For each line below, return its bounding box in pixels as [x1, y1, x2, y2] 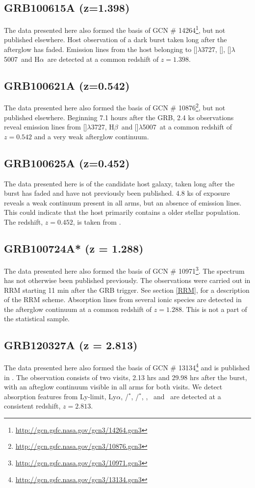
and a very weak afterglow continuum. [34, 131, 149, 141]
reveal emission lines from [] [4, 122, 87, 132]
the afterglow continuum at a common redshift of [4, 304, 152, 314]
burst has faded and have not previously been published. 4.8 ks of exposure [4, 188, 230, 198]
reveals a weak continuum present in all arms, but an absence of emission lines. [4, 197, 242, 207]
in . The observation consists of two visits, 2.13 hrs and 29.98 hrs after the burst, [4, 372, 247, 382]
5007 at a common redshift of [142, 122, 232, 132]
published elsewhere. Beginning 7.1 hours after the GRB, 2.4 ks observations [4, 112, 234, 122]
